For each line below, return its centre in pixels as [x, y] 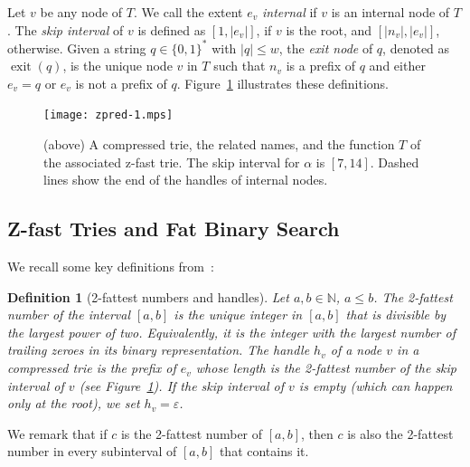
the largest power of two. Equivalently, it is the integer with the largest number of [231, 332]
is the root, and [329, 29]
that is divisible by [396, 315]
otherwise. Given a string [77, 48]
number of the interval [69, 315]
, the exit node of [326, 48]
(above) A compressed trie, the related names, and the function [219, 144]
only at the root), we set [74, 403]
